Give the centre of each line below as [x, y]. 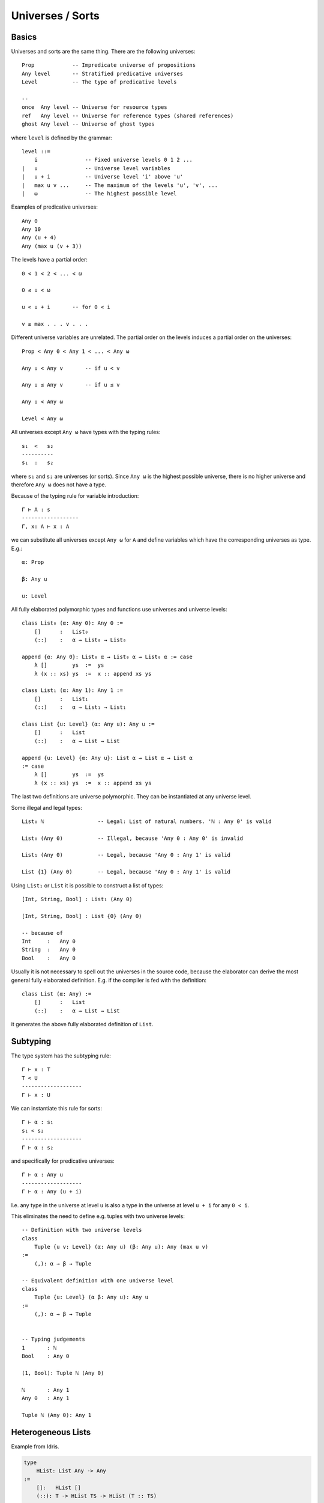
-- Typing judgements [53, 1339]
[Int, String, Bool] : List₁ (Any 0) [77, 899]
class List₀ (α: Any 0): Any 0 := [72, 623]
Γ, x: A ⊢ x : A [46, 526]
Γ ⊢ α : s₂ [38, 1147]
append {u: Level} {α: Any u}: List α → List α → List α [107, 758]
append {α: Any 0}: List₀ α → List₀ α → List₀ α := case [107, 657]
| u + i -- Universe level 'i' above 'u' [102, 177]
